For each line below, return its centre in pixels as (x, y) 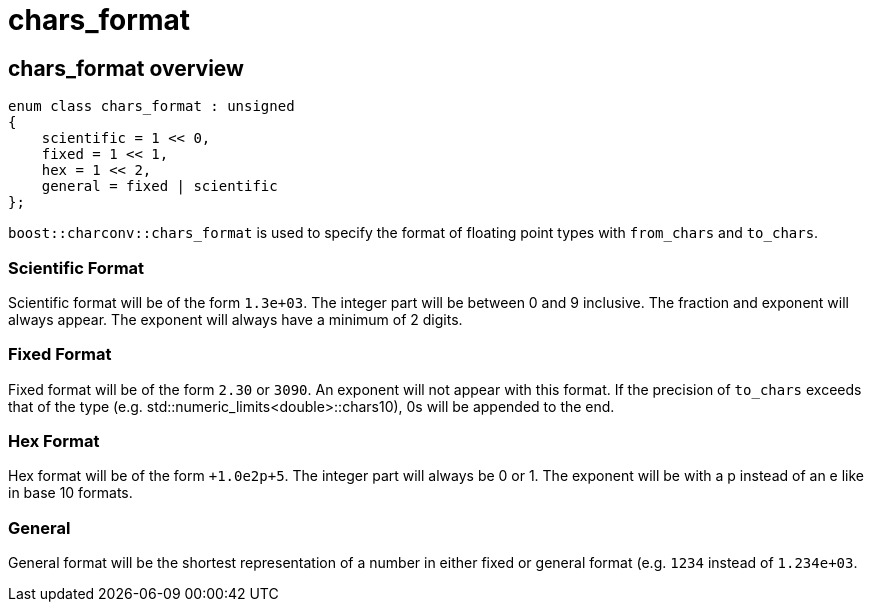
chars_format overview (126, 68)
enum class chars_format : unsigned (151, 106)
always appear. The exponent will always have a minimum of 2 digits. (235, 319)
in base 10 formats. (70, 493)
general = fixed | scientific (159, 186)
